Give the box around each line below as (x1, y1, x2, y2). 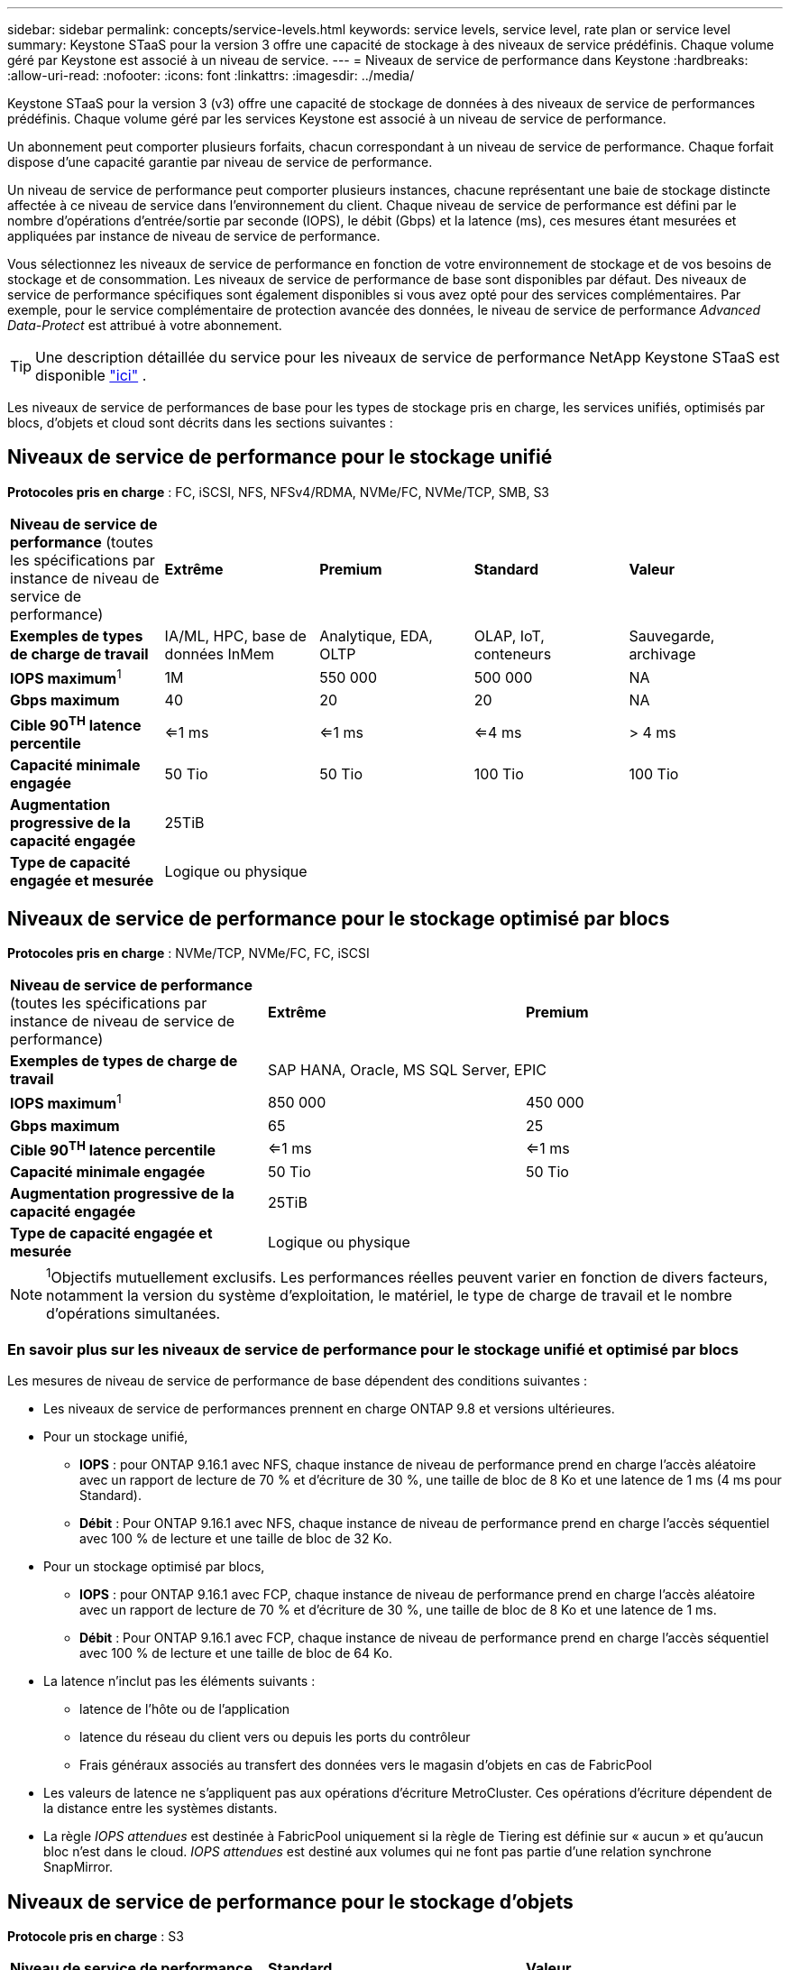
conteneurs (473, 644, 552, 663)
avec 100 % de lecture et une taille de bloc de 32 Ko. (79, 1531, 392, 1547)
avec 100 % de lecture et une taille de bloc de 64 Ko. (79, 1645, 393, 1662)
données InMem (164, 644, 275, 663)
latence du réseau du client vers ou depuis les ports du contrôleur (79, 1729, 471, 1745)
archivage (629, 644, 696, 663)
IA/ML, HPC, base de (164, 626, 307, 645)
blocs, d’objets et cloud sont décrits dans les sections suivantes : (7, 415, 393, 430)
